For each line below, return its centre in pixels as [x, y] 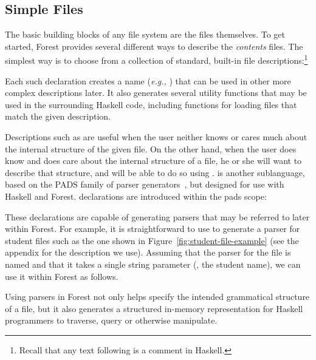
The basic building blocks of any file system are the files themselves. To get [145, 34]
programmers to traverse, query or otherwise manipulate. [111, 320]
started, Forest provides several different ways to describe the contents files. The [154, 46]
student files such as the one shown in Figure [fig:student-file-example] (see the [152, 240]
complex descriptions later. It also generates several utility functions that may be [156, 93]
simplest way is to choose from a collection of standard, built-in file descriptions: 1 [156, 59]
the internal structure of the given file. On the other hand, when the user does [151, 148]
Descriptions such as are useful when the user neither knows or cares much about [156, 137]
